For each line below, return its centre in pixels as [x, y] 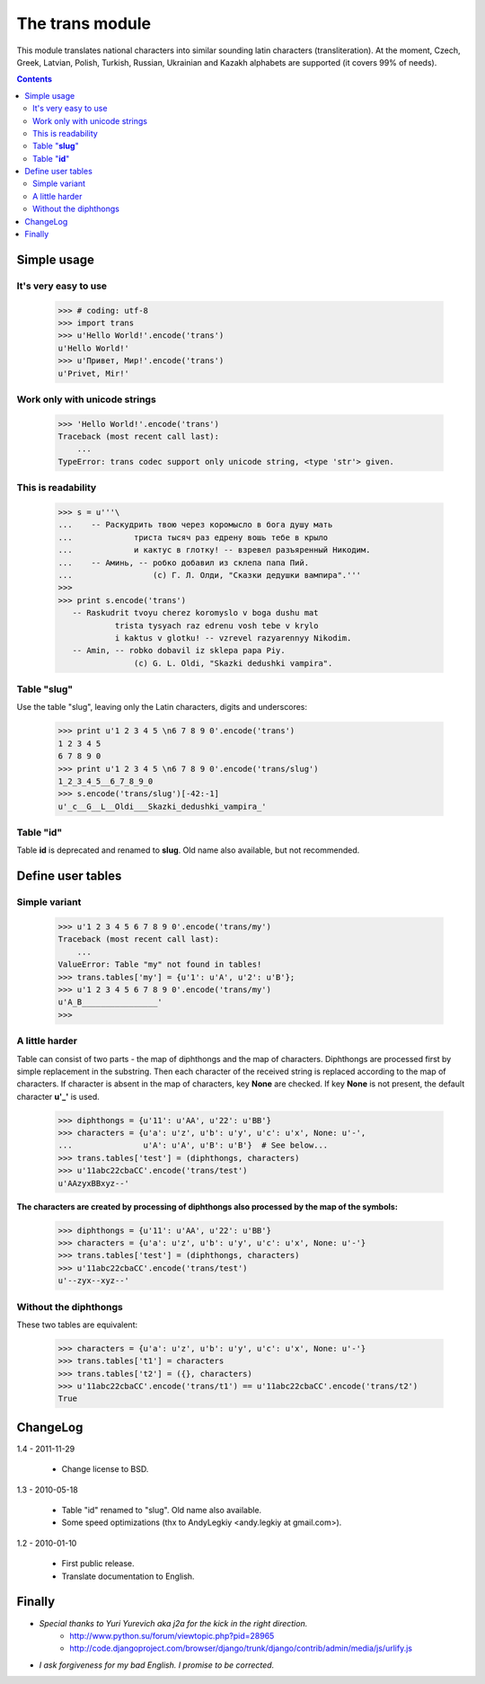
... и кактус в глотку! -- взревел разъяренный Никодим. [214, 550]
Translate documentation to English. [128, 1576]
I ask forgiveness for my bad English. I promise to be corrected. [157, 1665]
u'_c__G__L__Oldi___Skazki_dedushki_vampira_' [162, 806]
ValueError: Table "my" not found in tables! [160, 965]
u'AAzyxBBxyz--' [94, 1183]
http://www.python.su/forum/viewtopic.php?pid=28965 [172, 1635]
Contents [35, 79]
